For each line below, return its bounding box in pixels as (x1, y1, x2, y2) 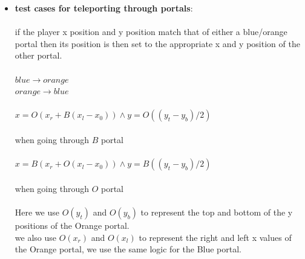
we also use (15, 231, 56, 243)
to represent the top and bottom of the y (140, 205, 293, 218)
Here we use (15, 205, 59, 218)
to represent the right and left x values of (139, 231, 292, 243)
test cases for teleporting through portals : (15, 2, 193, 14)
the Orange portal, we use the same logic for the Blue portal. (15, 243, 242, 255)
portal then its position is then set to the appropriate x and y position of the (15, 37, 300, 50)
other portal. (15, 49, 62, 62)
